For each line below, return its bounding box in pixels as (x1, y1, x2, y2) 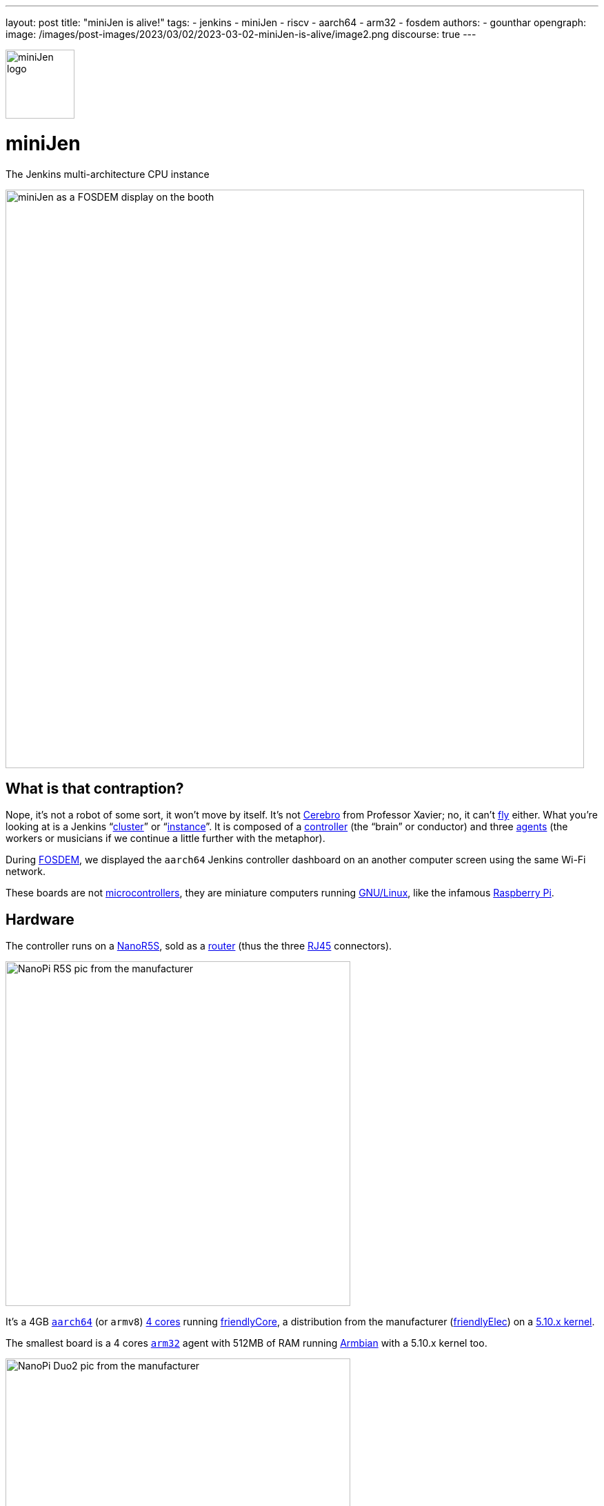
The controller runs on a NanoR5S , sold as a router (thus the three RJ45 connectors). (6, 940, 392, 952)
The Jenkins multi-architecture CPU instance (6, 168, 210, 180)
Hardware (6, 910, 74, 928)
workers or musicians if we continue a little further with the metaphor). (6, 832, 325, 845)
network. (6, 865, 46, 878)
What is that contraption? (6, 779, 184, 797)
